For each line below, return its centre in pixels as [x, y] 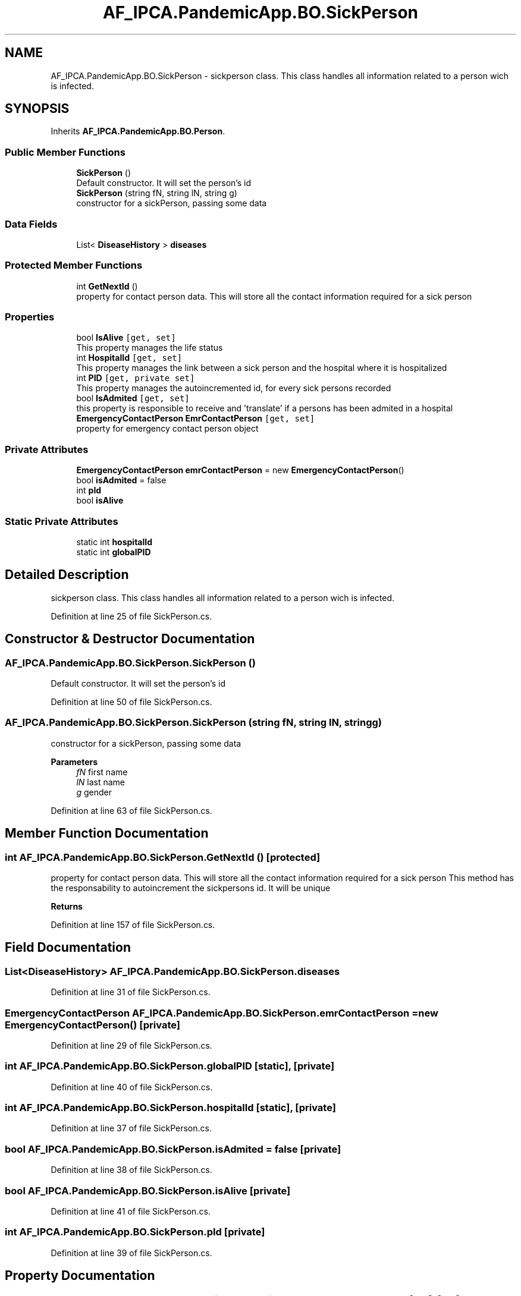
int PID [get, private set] [136, 378]
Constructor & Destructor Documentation [130, 639]
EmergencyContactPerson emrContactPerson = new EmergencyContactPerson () [240, 470]
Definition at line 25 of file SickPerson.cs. [131, 616]
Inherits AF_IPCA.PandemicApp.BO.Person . [138, 131]
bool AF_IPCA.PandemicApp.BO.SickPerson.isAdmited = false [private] [173, 1149]
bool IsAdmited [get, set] [133, 398]
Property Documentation [80, 1276]
